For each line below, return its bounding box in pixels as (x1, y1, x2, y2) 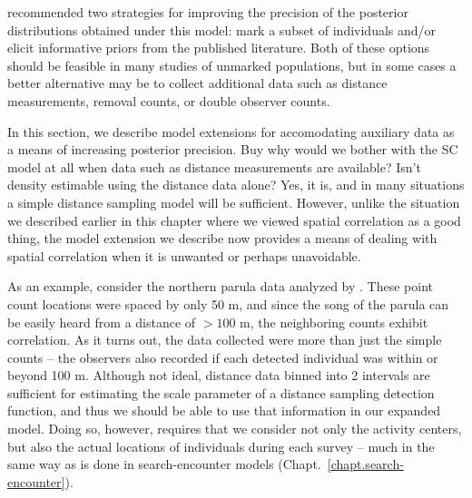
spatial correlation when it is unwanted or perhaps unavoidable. (7, 246, 361, 265)
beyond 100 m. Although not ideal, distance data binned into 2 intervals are (7, 366, 430, 385)
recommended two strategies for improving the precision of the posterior (7, 3, 408, 21)
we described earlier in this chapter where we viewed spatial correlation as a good (7, 210, 461, 229)
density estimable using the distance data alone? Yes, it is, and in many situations (7, 175, 465, 194)
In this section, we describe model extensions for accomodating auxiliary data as (7, 122, 455, 141)
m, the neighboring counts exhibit (240, 312, 428, 331)
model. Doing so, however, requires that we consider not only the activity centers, (7, 419, 462, 438)
